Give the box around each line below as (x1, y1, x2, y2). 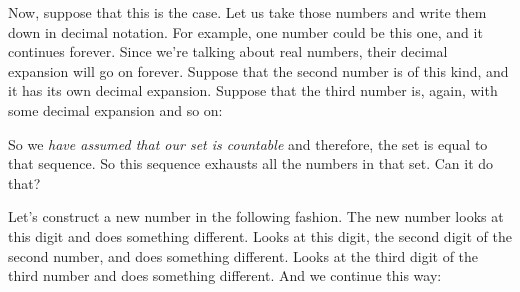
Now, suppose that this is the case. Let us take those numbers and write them (8, 2, 487, 22)
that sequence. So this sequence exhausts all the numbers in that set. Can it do (8, 153, 494, 174)
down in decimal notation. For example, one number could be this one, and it (8, 21, 483, 42)
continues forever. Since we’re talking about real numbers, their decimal (8, 41, 448, 62)
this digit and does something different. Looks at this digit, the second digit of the (8, 225, 512, 246)
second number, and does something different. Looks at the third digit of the (8, 245, 479, 266)
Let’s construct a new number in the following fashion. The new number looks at (8, 206, 504, 227)
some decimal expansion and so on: (8, 99, 223, 120)
